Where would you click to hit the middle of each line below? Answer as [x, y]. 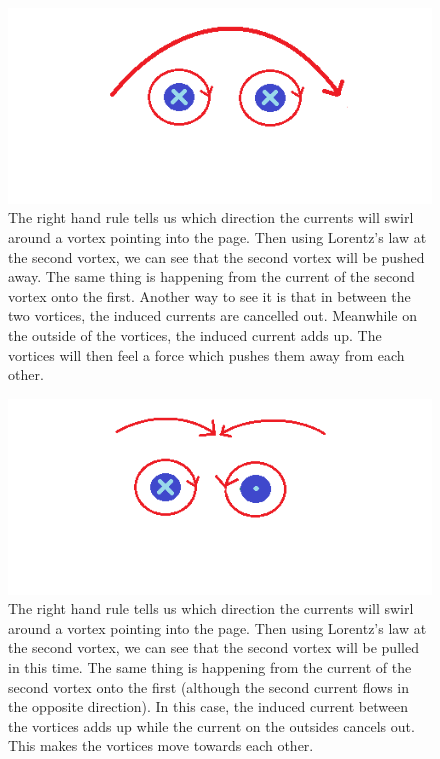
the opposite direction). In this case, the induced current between [208, 706]
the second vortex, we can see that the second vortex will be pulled [213, 647]
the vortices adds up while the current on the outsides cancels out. [211, 725]
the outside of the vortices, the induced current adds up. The [195, 334]
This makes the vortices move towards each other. [161, 745]
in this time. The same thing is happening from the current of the [210, 666]
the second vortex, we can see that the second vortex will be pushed [216, 256]
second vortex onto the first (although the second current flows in [209, 686]
